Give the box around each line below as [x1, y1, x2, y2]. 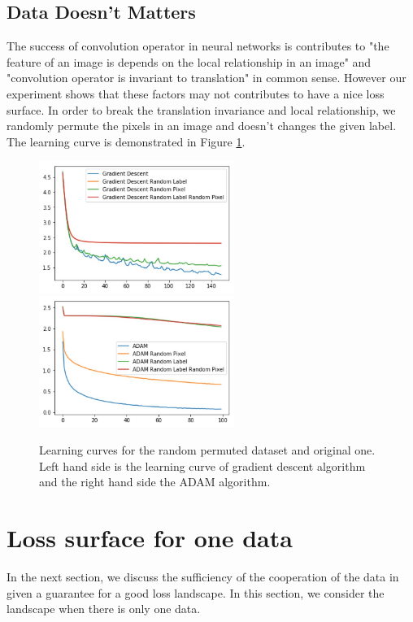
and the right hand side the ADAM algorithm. [39, 473, 271, 490]
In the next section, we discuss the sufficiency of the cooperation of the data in [7, 568, 399, 585]
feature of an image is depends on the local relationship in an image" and [7, 53, 372, 70]
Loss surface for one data [7, 521, 293, 555]
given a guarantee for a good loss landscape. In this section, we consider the [7, 584, 385, 601]
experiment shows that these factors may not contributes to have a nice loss [7, 85, 385, 102]
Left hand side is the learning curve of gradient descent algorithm [39, 457, 366, 474]
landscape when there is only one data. [7, 600, 201, 617]
